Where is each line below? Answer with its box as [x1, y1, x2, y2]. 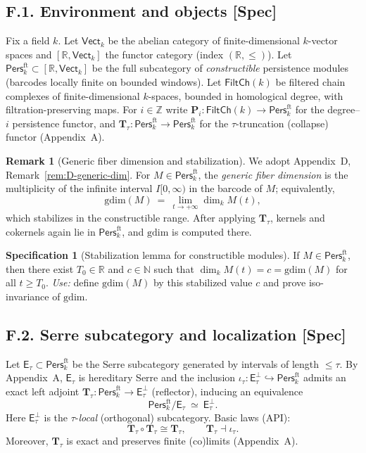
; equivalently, [275, 181, 335, 196]
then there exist [6, 261, 74, 276]
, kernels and [270, 210, 325, 224]
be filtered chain [275, 74, 346, 89]
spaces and [6, 46, 52, 61]
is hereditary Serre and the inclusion [78, 370, 236, 385]
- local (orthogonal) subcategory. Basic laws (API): [75, 410, 291, 424]
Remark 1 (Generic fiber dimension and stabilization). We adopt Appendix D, [6, 153, 351, 167]
